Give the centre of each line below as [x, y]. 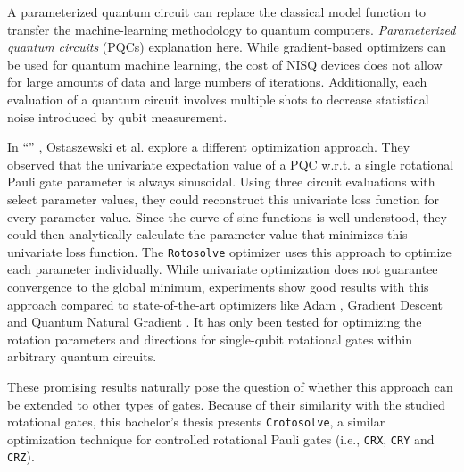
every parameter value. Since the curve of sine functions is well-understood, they [227, 216]
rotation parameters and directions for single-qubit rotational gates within [210, 339]
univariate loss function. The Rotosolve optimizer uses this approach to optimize [229, 251]
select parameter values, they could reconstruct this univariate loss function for [224, 199]
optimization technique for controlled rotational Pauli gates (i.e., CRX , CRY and [221, 439]
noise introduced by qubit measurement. [117, 116]
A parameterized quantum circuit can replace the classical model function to [216, 12]
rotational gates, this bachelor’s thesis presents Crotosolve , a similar [196, 422]
